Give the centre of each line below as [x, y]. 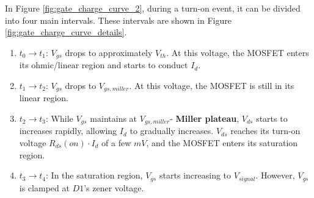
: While [60, 118]
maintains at [114, 118]
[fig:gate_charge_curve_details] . [66, 32]
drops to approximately [109, 52]
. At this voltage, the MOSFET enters [238, 52]
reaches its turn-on [265, 131]
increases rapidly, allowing [68, 131]
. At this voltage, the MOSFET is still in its [212, 85]
